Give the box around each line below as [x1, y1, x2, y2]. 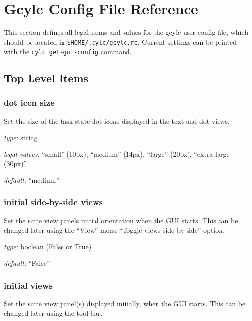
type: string [4, 132, 38, 142]
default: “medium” [4, 175, 59, 185]
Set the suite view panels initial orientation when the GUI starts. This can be [4, 215, 238, 225]
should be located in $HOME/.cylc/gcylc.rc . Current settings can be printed [4, 36, 237, 47]
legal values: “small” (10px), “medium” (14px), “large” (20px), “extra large [4, 149, 230, 159]
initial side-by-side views [4, 195, 103, 208]
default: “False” [4, 258, 50, 268]
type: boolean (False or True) [4, 241, 92, 252]
